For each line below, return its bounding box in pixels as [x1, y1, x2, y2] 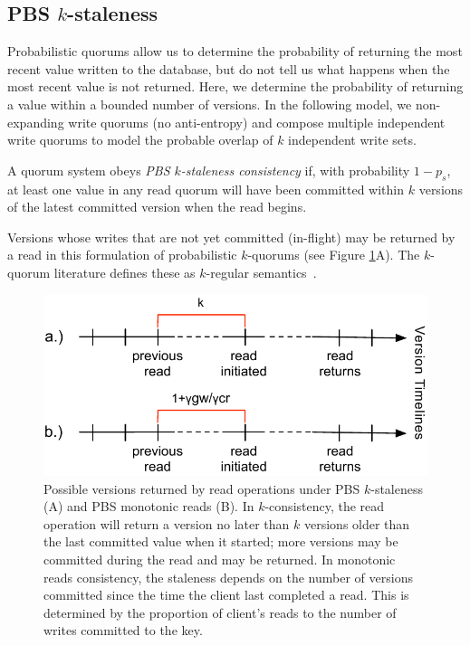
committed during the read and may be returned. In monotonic [43, 549, 396, 568]
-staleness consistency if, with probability [180, 160, 410, 179]
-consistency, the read [264, 497, 385, 516]
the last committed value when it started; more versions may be [43, 532, 398, 551]
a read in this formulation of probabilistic [7, 245, 237, 264]
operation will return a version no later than [43, 514, 290, 533]
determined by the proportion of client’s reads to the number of [43, 602, 397, 621]
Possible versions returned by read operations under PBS [43, 479, 360, 498]
